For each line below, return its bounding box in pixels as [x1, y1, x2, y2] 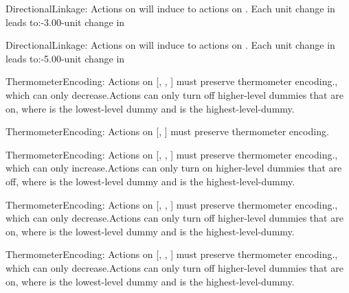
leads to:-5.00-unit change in [5, 51, 125, 65]
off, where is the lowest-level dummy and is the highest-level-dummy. [5, 174, 295, 188]
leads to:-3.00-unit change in [5, 14, 125, 29]
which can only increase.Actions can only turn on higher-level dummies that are [5, 161, 342, 175]
